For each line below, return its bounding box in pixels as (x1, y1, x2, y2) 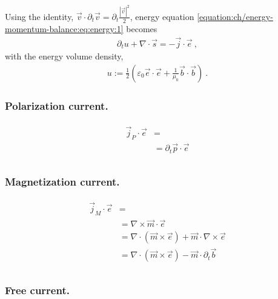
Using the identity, (5, 10, 74, 22)
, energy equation (130, 10, 194, 22)
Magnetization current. (5, 173, 120, 189)
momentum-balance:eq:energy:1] (5, 22, 124, 35)
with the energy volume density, (5, 50, 124, 62)
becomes (126, 22, 157, 35)
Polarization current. (5, 98, 108, 113)
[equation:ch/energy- (197, 10, 273, 22)
